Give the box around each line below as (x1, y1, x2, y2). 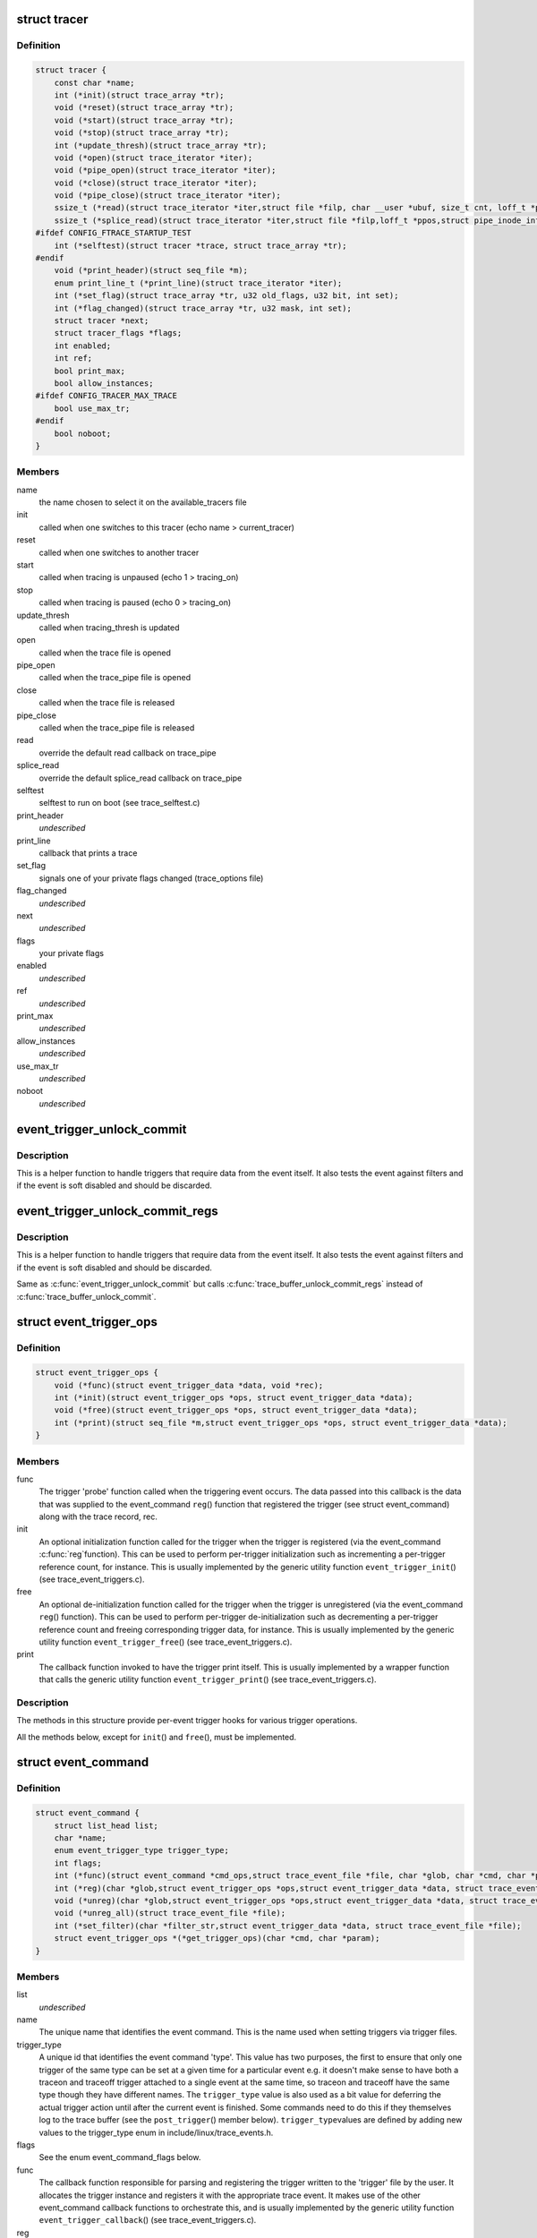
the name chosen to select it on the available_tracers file (38, 497, 247, 508)
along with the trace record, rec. (38, 1511, 158, 1522)
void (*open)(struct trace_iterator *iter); (54, 152, 253, 163)
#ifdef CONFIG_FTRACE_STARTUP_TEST (35, 228, 192, 238)
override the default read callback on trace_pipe (38, 747, 217, 758)
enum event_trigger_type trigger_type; (54, 1845, 230, 1856)
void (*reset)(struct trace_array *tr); (54, 103, 234, 113)
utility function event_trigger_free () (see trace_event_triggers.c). (38, 1636, 293, 1647)
